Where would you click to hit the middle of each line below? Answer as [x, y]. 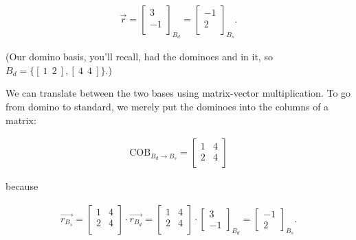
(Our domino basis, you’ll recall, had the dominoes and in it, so [139, 57]
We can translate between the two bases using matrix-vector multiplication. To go [178, 93]
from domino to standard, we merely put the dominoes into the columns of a [167, 107]
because [22, 186]
